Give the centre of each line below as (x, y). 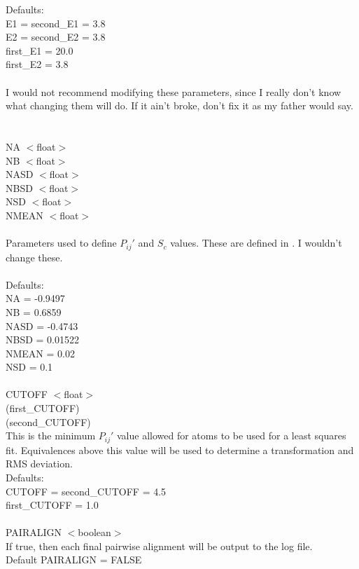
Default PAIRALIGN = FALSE (74, 560)
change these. (34, 257)
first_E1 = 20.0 (40, 50)
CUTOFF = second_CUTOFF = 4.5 (86, 491)
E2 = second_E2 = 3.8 (56, 37)
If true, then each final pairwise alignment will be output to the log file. (159, 546)
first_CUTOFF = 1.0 (52, 505)
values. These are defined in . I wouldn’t (256, 243)
